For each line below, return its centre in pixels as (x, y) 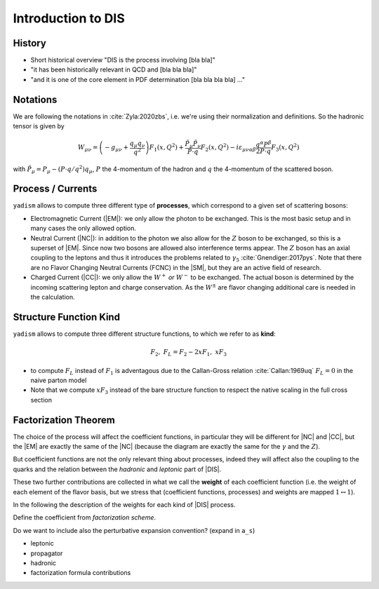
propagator (47, 553)
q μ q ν (137, 144)
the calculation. (53, 297)
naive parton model (59, 380)
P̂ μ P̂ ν (193, 144)
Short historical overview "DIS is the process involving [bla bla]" (123, 60)
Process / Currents (55, 189)
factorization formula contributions (81, 573)
